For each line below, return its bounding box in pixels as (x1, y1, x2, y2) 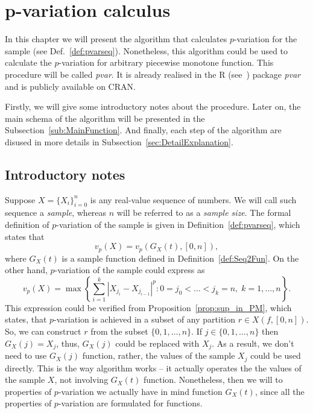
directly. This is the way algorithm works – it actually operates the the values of (5, 361, 302, 374)
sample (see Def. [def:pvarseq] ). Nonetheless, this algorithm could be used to (5, 44, 288, 57)
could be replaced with (115, 336, 200, 349)
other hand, (5, 263, 48, 276)
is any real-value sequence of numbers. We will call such (90, 193, 297, 206)
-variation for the (233, 33, 297, 45)
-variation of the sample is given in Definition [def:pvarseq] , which (56, 218, 300, 231)
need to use (5, 349, 47, 362)
